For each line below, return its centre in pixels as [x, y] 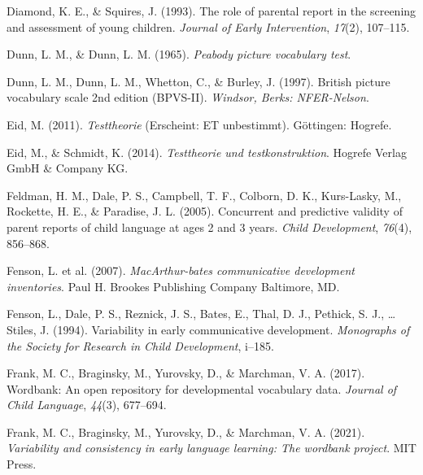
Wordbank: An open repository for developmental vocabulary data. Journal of [202, 388]
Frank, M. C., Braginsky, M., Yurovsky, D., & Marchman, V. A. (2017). [186, 373]
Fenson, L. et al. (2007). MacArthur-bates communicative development [181, 270]
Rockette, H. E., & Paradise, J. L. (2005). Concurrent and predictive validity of [205, 211]
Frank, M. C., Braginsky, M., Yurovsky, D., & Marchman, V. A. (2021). [186, 431]
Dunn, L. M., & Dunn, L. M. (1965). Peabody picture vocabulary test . [179, 54]
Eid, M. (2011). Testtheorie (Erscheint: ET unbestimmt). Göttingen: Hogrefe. [199, 124]
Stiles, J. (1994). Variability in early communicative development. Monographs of [208, 329]
